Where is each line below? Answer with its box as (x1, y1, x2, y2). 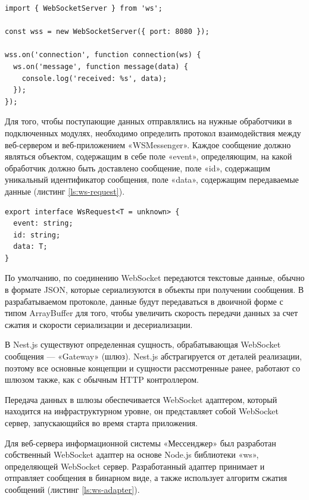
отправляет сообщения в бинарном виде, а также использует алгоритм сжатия (5, 471, 287, 484)
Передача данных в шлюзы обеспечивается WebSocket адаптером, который (5, 393, 277, 405)
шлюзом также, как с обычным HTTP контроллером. (5, 373, 199, 386)
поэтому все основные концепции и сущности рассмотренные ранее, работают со (5, 361, 300, 374)
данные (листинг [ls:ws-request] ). (5, 185, 125, 197)
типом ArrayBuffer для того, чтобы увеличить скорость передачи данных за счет (5, 307, 298, 319)
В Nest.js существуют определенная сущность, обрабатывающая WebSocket (5, 338, 281, 351)
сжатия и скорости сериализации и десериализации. (5, 318, 193, 330)
